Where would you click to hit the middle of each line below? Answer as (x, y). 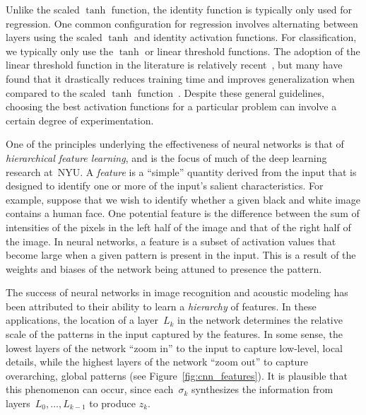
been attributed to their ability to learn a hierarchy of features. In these (161, 306)
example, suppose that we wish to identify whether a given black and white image (183, 199)
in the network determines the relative (260, 320)
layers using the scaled (54, 37)
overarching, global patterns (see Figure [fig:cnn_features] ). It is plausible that (177, 375)
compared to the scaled (56, 92)
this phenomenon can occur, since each (90, 389)
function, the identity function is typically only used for (231, 9)
